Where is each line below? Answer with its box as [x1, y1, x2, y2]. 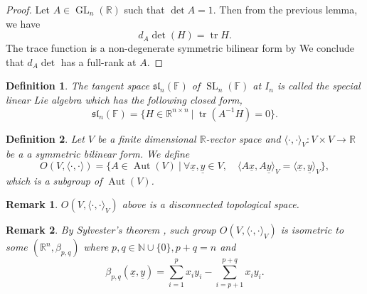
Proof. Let [6, 2, 50, 16]
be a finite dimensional [97, 131, 196, 146]
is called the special [277, 78, 361, 93]
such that [124, 2, 165, 16]
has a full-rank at [60, 54, 137, 69]
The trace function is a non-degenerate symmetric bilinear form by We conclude [6, 40, 354, 55]
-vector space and [206, 131, 281, 146]
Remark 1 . [6, 197, 58, 212]
